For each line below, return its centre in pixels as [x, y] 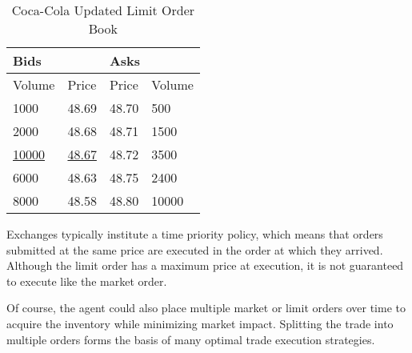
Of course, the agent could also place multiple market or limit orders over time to [206, 308]
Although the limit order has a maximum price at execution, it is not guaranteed [205, 265]
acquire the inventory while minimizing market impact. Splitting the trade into [200, 323]
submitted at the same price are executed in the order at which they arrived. [195, 249]
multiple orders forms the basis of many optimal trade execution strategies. [191, 339]
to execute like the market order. [87, 281]
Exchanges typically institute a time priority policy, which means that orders [195, 234]
